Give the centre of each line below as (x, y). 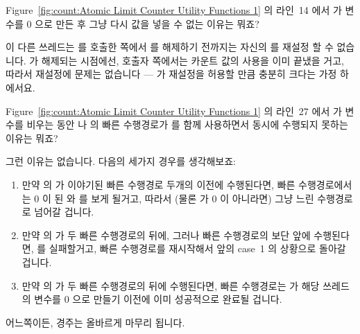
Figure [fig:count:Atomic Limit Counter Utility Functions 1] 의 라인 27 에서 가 (174, 111)
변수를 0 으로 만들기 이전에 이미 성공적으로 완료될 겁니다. (158, 299)
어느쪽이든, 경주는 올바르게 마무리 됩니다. (95, 322)
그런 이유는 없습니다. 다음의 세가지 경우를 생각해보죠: (121, 161)
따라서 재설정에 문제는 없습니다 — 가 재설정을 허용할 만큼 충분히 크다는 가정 (171, 74)
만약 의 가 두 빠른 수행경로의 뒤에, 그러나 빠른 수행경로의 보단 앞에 (166, 235)
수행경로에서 (325, 184)
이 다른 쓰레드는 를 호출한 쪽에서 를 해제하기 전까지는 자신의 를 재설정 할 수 (170, 47)
